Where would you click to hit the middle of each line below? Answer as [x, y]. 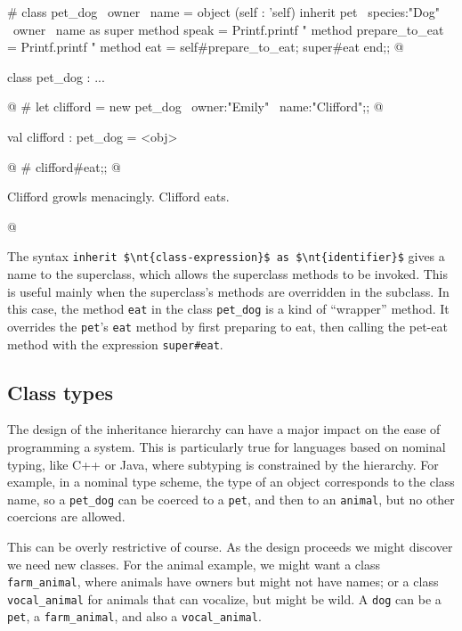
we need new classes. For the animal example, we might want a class [194, 564]
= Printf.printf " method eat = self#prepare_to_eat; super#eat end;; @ [206, 47]
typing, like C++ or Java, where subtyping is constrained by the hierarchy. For [223, 464]
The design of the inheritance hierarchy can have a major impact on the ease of [224, 429]
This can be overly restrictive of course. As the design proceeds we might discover [230, 546]
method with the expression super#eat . [115, 344]
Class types [61, 392]
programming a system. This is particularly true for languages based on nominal [227, 446]
